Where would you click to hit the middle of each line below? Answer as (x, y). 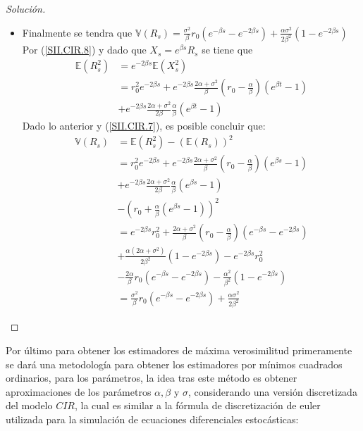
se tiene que (227, 50)
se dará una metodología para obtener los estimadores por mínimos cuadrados (174, 364)
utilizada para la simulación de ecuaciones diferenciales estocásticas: (152, 419)
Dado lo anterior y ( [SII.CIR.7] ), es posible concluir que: (144, 126)
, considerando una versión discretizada (272, 391)
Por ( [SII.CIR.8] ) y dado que (84, 50)
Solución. (26, 8)
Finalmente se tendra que (77, 32)
